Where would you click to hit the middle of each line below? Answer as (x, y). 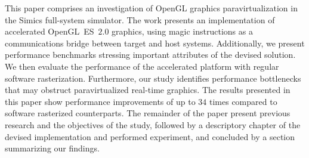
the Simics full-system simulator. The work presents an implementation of (140, 19)
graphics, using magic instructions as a (182, 31)
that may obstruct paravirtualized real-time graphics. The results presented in (148, 90)
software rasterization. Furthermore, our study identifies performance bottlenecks (153, 78)
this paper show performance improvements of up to (100, 101)
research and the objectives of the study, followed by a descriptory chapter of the (153, 124)
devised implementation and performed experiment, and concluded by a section (150, 136)
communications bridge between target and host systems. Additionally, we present (155, 43)
